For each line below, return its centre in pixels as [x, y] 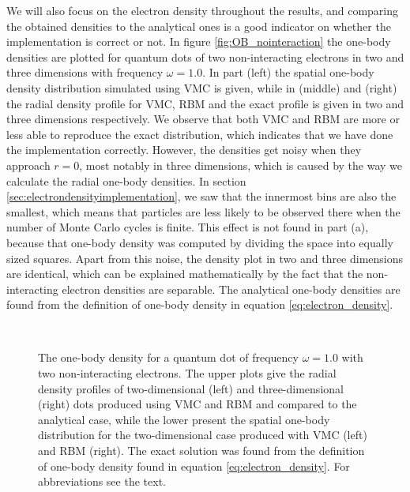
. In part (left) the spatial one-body [288, 72]
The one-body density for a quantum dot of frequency [168, 357]
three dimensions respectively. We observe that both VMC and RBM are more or [203, 119]
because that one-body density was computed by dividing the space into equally [200, 242]
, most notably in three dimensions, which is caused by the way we [241, 165]
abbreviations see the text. [102, 481]
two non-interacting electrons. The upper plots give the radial [187, 373]
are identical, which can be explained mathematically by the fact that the [185, 274]
